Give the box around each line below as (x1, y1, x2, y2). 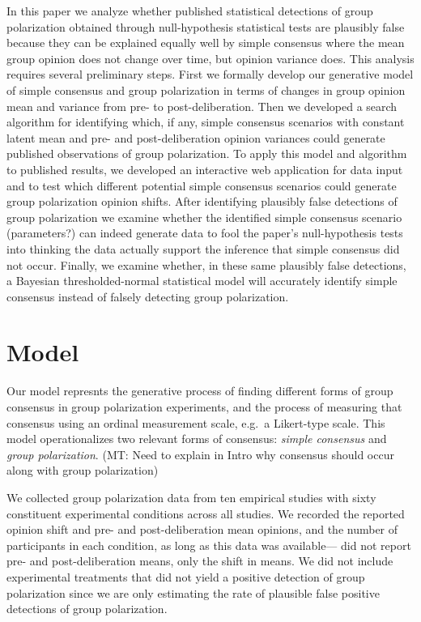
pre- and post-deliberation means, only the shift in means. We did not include (6, 552, 393, 569)
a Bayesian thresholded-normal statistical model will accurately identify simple (6, 272, 398, 289)
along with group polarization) (6, 462, 159, 479)
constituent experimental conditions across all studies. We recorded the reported (6, 505, 405, 522)
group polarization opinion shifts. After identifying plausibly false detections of (6, 193, 398, 210)
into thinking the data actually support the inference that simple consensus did (6, 240, 400, 257)
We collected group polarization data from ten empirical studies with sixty (6, 488, 376, 505)
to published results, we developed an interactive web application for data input (6, 160, 403, 177)
